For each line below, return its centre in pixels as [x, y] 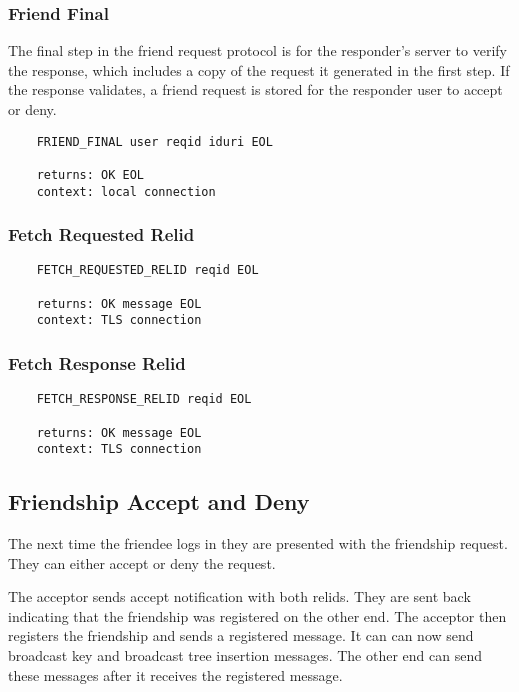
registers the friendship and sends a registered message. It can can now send [241, 635]
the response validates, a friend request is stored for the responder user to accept [255, 89]
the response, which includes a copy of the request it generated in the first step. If [259, 69]
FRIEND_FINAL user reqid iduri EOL [154, 141]
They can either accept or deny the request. [142, 562]
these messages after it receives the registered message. [175, 674]
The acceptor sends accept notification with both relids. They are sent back [239, 596]
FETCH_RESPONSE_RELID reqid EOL [144, 399]
